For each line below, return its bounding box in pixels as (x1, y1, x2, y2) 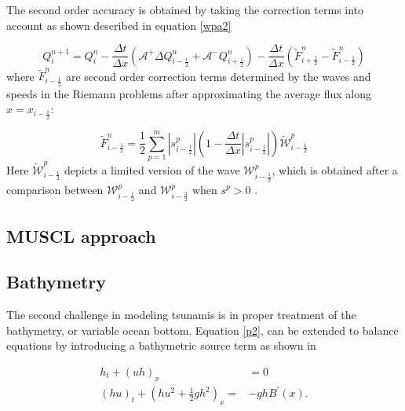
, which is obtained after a (272, 161, 398, 178)
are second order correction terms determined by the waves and (65, 68, 371, 84)
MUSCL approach (6, 223, 156, 248)
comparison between (6, 181, 104, 197)
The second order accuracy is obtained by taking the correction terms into (6, 2, 364, 17)
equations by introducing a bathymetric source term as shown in (6, 337, 316, 354)
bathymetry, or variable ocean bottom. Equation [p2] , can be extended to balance (6, 321, 399, 338)
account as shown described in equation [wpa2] (6, 17, 232, 33)
